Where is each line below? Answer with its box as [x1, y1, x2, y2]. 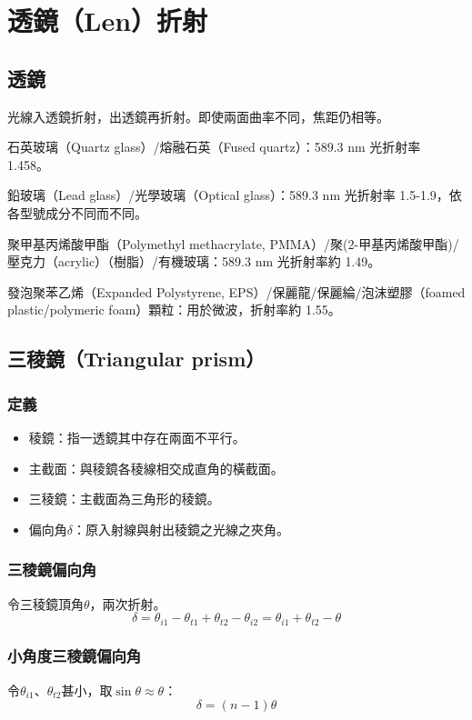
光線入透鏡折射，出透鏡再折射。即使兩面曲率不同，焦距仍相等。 [7, 106, 389, 125]
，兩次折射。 [89, 594, 166, 613]
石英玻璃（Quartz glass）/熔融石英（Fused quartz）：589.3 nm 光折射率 [7, 137, 421, 156]
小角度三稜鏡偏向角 [7, 645, 142, 667]
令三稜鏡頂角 [7, 594, 84, 613]
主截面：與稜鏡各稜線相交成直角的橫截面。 [28, 458, 284, 477]
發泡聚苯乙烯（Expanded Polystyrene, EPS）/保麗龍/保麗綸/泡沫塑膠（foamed [7, 282, 466, 301]
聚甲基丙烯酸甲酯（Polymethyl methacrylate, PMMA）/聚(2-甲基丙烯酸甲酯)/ [7, 234, 459, 253]
